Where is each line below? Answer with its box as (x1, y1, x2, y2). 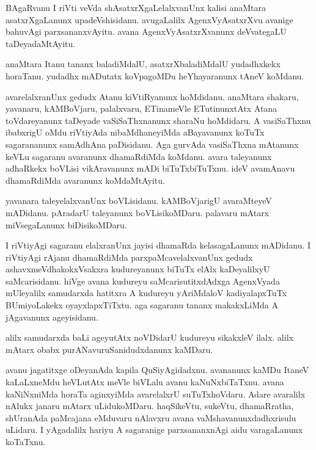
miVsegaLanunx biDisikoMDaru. (6, 218, 127, 231)
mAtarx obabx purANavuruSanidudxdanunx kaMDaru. (6, 343, 213, 355)
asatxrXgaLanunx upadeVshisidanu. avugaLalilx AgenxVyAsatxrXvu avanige (6, 13, 293, 26)
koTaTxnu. (6, 435, 46, 448)
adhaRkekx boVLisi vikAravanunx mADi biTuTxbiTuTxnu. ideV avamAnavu (6, 162, 295, 175)
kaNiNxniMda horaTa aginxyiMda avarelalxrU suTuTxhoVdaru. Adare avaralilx (6, 387, 306, 400)
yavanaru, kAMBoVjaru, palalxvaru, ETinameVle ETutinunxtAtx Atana (6, 102, 277, 115)
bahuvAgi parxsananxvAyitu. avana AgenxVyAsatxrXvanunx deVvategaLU (6, 25, 287, 38)
